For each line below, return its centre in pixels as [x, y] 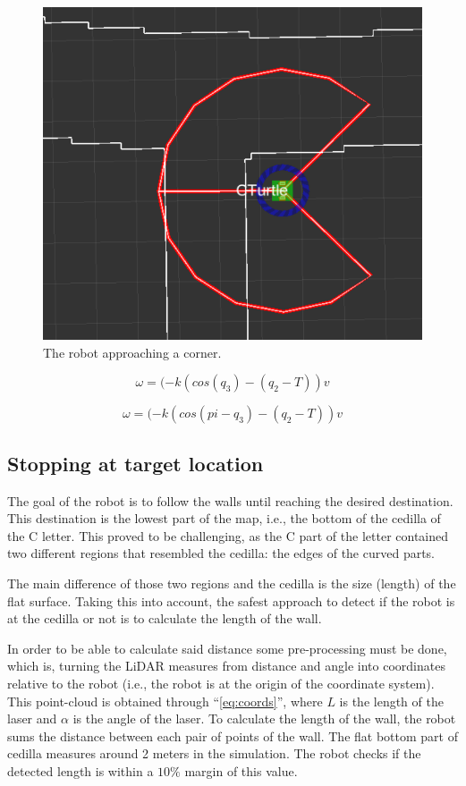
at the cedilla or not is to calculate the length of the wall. [165, 618]
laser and [32, 718]
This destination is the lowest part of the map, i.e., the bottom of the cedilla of [224, 518]
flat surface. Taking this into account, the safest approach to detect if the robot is [231, 600]
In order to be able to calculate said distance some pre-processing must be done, [227, 648]
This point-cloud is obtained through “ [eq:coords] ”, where [165, 701]
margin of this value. [241, 770]
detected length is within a [80, 770]
